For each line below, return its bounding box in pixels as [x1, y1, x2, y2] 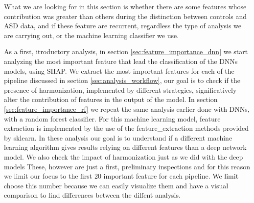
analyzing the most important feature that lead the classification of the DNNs [4, 56, 238, 66]
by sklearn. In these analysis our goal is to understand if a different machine [4, 132, 232, 142]
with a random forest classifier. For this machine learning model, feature [4, 113, 221, 123]
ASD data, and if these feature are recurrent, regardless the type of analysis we [4, 20, 242, 31]
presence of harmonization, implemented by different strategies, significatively [4, 84, 237, 95]
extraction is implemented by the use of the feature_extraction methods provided [4, 123, 249, 133]
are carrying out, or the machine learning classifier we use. [4, 30, 179, 40]
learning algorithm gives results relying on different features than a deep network [4, 142, 247, 152]
